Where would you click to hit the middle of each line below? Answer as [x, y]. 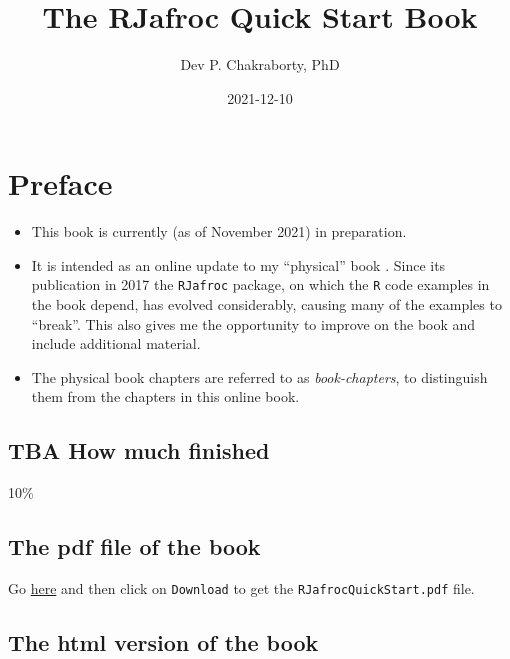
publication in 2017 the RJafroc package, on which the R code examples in [260, 284]
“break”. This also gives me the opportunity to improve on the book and [253, 323]
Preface [60, 183]
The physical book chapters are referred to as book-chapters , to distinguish [259, 376]
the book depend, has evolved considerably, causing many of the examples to [266, 304]
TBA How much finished [139, 450]
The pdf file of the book [134, 546]
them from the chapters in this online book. [165, 396]
